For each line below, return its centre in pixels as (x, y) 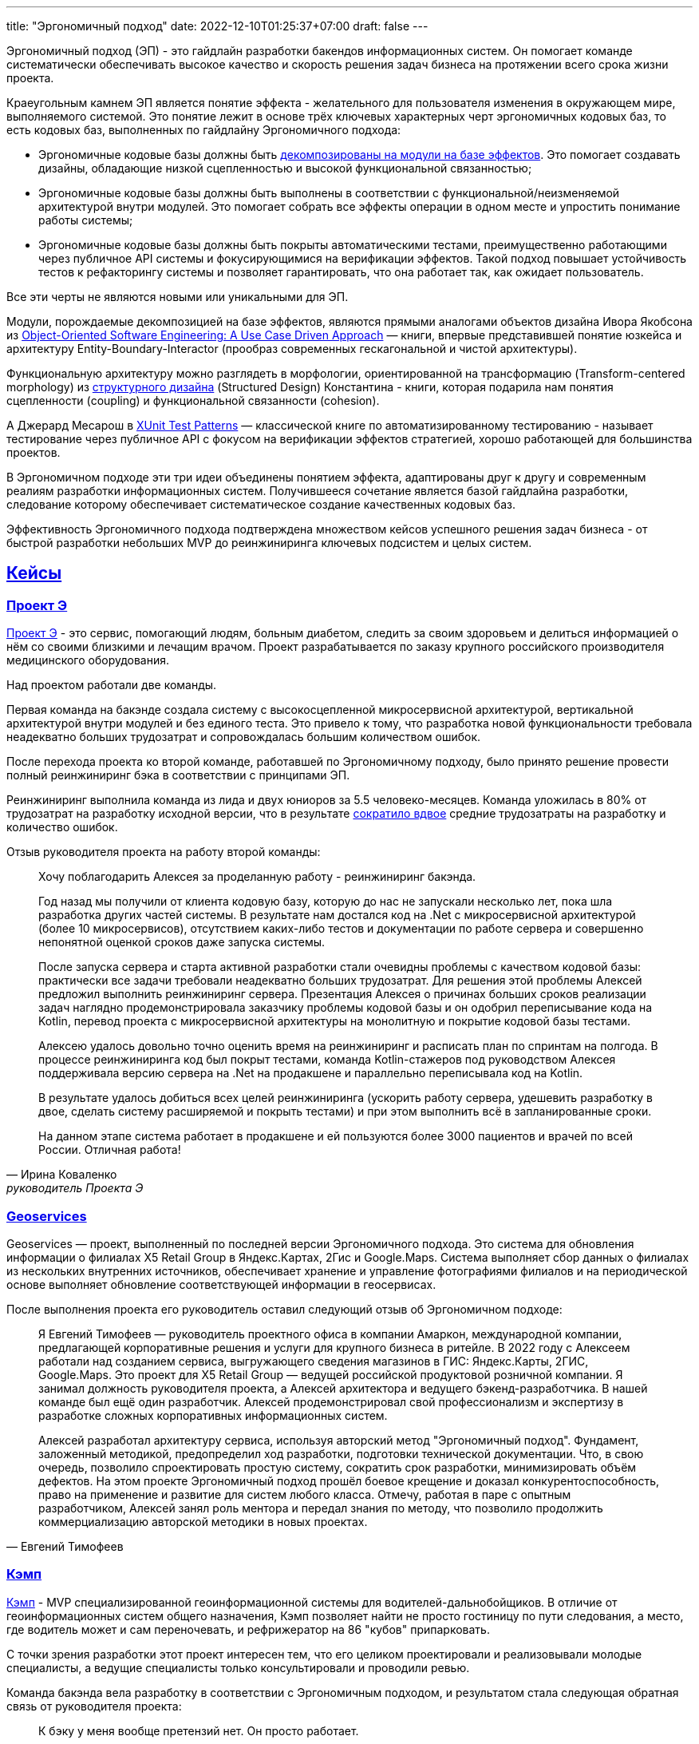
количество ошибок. (62, 827)
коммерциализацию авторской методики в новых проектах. (203, 1521)
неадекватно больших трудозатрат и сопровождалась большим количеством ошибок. (244, 737)
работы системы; (86, 220)
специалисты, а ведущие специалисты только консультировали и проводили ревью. (238, 1667)
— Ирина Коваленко (62, 1175)
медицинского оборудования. (88, 660)
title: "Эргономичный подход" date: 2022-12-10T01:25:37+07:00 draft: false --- (217, 26)
